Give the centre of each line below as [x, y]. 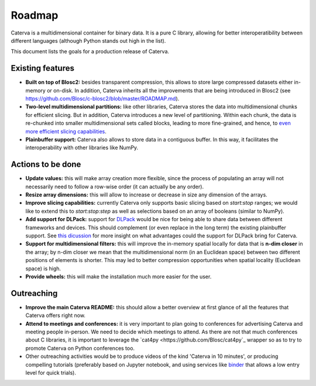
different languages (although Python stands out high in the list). [88, 40]
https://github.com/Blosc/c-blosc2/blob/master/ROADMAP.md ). [102, 99]
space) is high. [43, 268]
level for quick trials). [51, 373]
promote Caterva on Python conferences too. [80, 348]
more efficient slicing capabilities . [66, 131]
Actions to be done [46, 165]
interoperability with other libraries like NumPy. [82, 148]
